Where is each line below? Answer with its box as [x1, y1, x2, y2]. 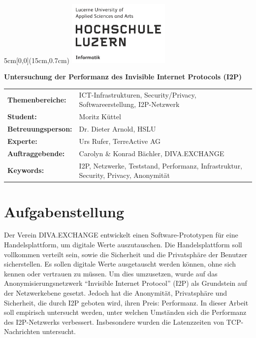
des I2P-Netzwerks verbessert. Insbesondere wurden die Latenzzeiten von [4, 316, 224, 327]
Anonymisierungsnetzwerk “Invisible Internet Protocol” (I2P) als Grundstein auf [4, 278, 247, 288]
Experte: [7, 135, 37, 146]
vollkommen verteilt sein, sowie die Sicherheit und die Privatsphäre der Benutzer [4, 249, 248, 259]
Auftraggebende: [7, 148, 65, 158]
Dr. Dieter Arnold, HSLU [79, 124, 156, 134]
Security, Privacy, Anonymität [79, 170, 170, 180]
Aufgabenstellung [4, 201, 125, 221]
